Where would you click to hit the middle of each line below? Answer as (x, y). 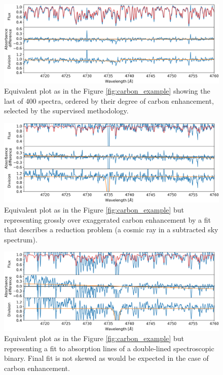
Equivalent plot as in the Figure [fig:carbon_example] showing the (107, 90)
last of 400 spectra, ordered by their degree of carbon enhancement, (109, 100)
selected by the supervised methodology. (66, 111)
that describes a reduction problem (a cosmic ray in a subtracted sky (111, 230)
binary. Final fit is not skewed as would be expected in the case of (106, 358)
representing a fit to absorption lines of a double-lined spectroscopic (109, 348)
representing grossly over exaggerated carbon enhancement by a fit (108, 219)
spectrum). (21, 239)
